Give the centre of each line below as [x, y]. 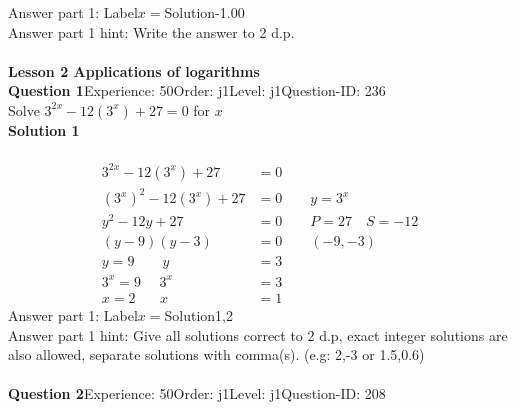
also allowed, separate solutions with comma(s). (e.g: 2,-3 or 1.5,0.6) [216, 354]
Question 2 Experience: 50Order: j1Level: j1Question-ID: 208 [197, 393]
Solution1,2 [199, 314]
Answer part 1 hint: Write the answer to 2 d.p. [151, 31]
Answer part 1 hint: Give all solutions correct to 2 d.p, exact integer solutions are [258, 334]
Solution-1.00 [204, 12]
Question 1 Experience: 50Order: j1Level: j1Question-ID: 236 [197, 90]
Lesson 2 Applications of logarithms [134, 70]
